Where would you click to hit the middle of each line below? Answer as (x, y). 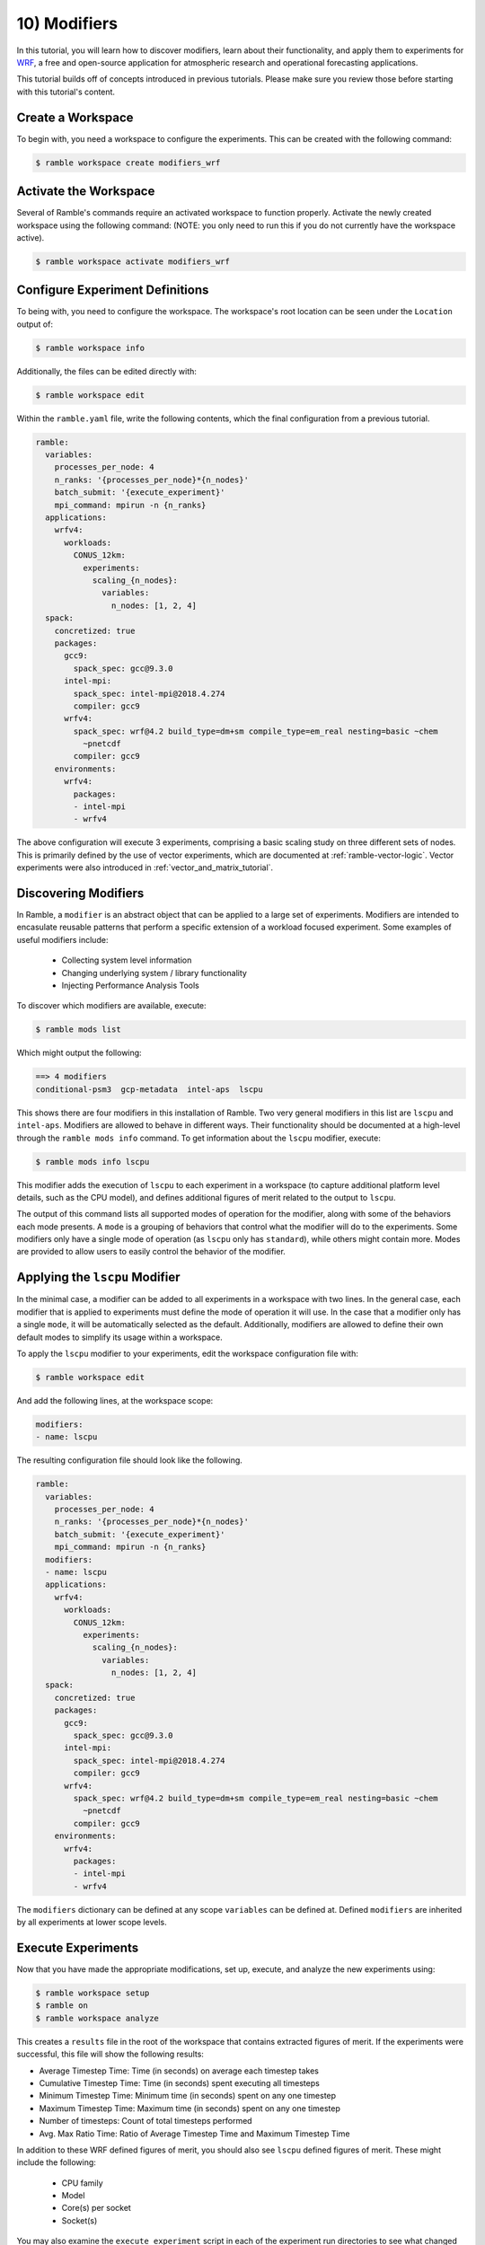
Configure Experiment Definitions (113, 291)
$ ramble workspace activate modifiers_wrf (133, 261)
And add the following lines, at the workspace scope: (115, 1400)
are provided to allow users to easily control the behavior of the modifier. (151, 1252)
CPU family (82, 2183)
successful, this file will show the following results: (110, 2054)
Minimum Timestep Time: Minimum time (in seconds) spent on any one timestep (188, 2096)
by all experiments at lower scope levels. (92, 1923)
